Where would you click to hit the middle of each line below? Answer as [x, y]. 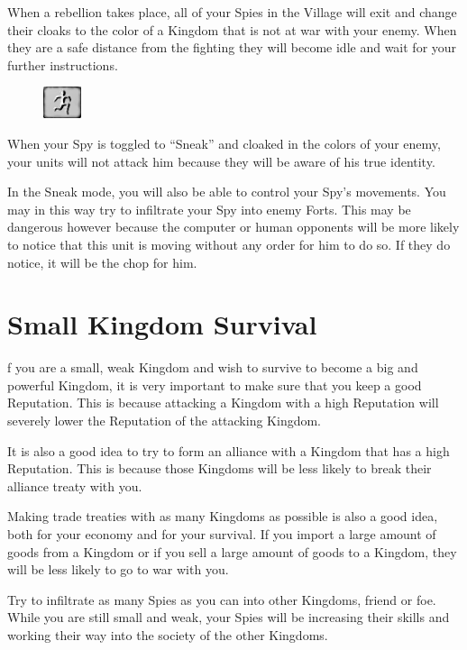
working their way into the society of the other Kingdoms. [168, 634]
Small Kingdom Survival [162, 324]
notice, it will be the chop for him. [102, 262]
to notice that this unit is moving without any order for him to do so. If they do [229, 244]
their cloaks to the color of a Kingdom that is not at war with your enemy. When [232, 29]
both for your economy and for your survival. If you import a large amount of [222, 534]
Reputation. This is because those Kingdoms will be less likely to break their [220, 468]
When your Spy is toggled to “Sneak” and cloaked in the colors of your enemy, [224, 143]
